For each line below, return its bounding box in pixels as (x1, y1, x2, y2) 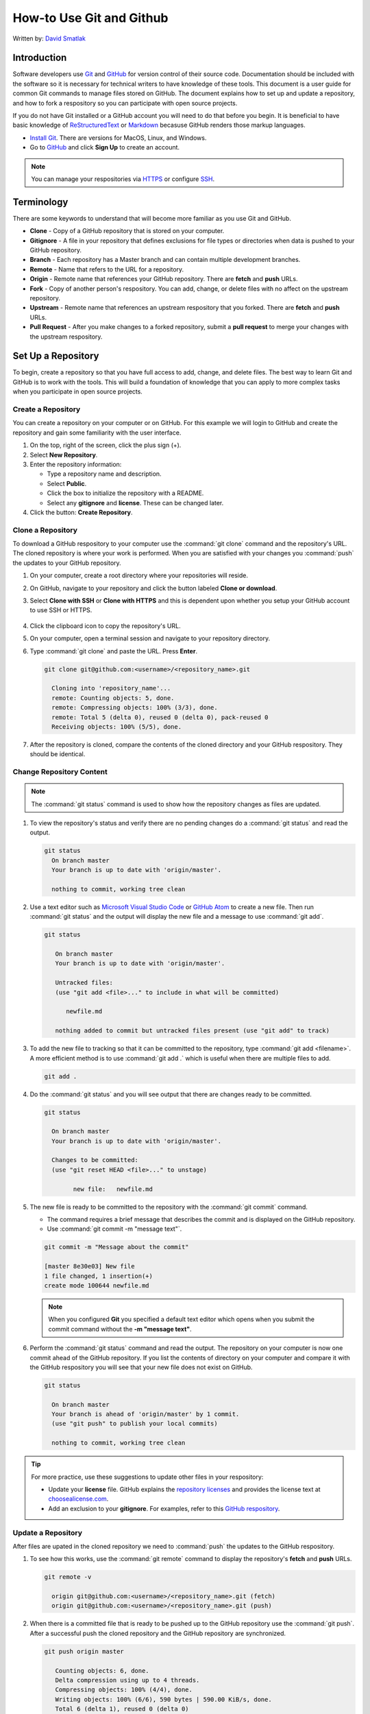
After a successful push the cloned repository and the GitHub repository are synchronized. (29, 1629, 286, 1637)
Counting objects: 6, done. (55, 1667, 150, 1674)
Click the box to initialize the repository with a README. (47, 489, 204, 497)
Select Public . (47, 479, 87, 487)
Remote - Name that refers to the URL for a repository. (29, 265, 184, 274)
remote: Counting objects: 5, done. (51, 694, 175, 702)
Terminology (12, 196, 69, 208)
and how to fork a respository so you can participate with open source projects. (12, 99, 238, 107)
